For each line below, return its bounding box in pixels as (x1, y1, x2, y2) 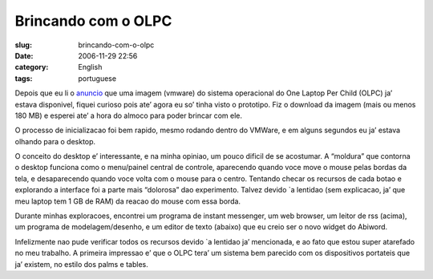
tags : (14, 73, 33, 83)
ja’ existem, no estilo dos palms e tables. (14, 259, 148, 269)
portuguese (78, 73, 116, 83)
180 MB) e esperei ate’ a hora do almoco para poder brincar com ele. (14, 111, 243, 120)
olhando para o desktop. (14, 136, 96, 146)
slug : (14, 40, 32, 50)
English (78, 63, 103, 72)
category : (14, 63, 49, 72)
